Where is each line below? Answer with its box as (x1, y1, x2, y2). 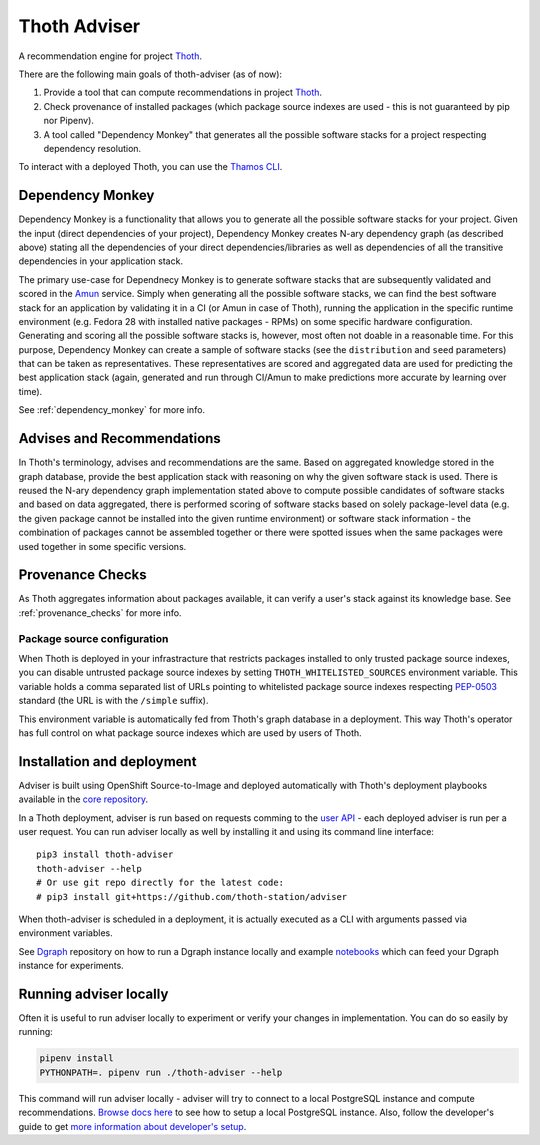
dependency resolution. (43, 142, 142, 154)
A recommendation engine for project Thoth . (18, 50, 203, 62)
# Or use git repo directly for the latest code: (36, 877, 285, 889)
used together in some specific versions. (18, 540, 187, 552)
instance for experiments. (18, 960, 124, 972)
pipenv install (39, 1053, 114, 1064)
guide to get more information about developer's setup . (18, 1120, 247, 1132)
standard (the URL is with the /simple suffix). (18, 695, 209, 707)
